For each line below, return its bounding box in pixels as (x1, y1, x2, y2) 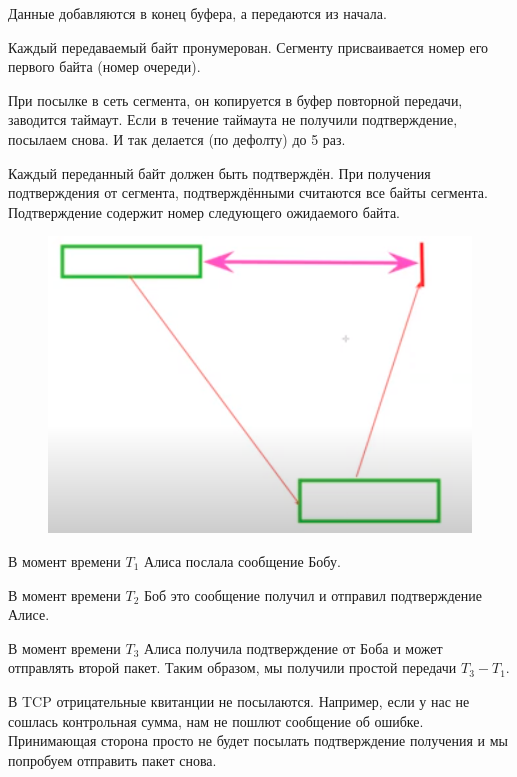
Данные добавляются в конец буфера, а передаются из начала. (8, 3, 387, 23)
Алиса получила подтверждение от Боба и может (144, 637, 443, 658)
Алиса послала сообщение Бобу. (144, 550, 341, 571)
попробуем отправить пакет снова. (8, 749, 217, 770)
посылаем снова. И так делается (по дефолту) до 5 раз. (8, 128, 346, 149)
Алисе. (8, 604, 50, 625)
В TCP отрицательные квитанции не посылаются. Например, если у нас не (8, 690, 470, 711)
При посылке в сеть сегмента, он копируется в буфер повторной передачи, (8, 89, 463, 110)
